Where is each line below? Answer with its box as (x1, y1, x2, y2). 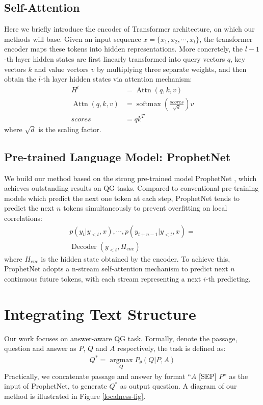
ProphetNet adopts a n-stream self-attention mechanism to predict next (4, 263, 228, 274)
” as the (223, 370, 248, 381)
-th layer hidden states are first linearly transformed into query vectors (4, 53, 225, 64)
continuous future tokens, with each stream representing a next (4, 273, 201, 284)
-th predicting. (205, 273, 251, 284)
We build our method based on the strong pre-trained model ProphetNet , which (4, 172, 257, 183)
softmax (136, 100, 161, 108)
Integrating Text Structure (4, 303, 196, 324)
